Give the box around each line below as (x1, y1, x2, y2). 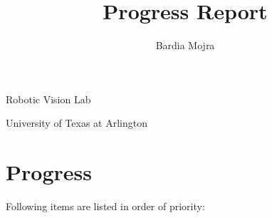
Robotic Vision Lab (6, 91, 91, 106)
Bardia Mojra (155, 38, 215, 53)
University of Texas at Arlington (6, 115, 147, 130)
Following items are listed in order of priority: (6, 199, 205, 214)
